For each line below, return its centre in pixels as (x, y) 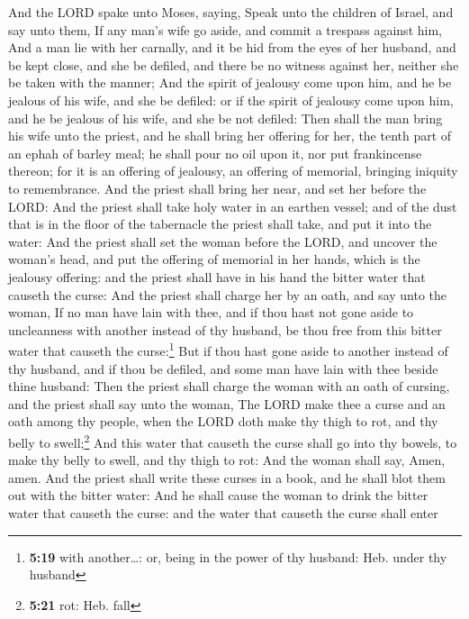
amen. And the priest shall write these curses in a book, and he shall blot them (227, 477)
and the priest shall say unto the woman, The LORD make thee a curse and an (227, 403)
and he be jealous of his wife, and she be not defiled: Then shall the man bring (225, 118)
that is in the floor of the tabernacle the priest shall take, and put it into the (220, 224)
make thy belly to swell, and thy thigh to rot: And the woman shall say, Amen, (227, 460)
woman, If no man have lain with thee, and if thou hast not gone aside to (211, 312)
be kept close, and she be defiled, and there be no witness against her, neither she (234, 64)
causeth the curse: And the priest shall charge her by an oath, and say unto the (228, 294)
